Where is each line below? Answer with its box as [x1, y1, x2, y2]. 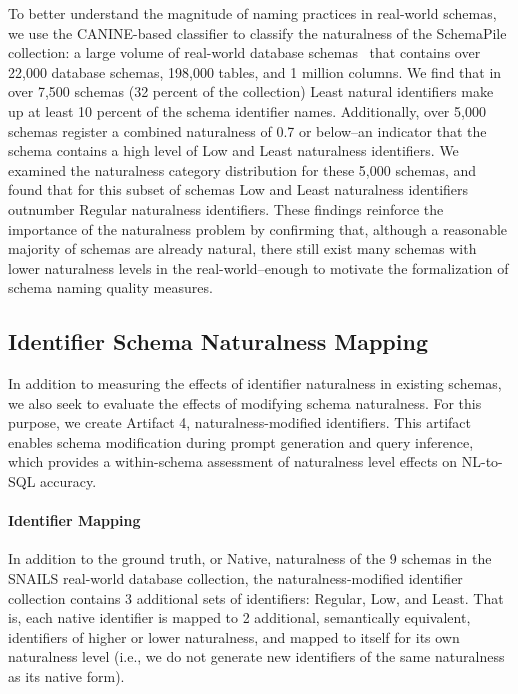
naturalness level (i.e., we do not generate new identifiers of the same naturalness [8, 646, 505, 667]
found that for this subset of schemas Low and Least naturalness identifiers [8, 179, 469, 200]
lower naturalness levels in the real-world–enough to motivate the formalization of [8, 257, 509, 278]
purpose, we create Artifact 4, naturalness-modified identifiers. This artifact [8, 412, 472, 433]
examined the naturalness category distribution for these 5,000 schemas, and [8, 159, 477, 180]
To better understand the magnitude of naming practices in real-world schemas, [8, 3, 497, 23]
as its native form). [8, 666, 125, 687]
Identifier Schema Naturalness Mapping [8, 326, 428, 357]
